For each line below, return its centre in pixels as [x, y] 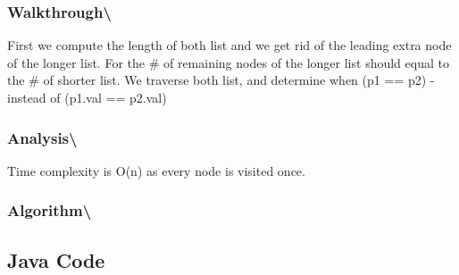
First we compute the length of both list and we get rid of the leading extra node [229, 45]
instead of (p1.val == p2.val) [87, 97]
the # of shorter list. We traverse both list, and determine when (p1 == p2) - [221, 80]
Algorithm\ [50, 210]
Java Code [56, 259]
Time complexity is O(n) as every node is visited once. [156, 170]
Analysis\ [42, 137]
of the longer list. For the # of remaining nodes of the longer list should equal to [228, 62]
